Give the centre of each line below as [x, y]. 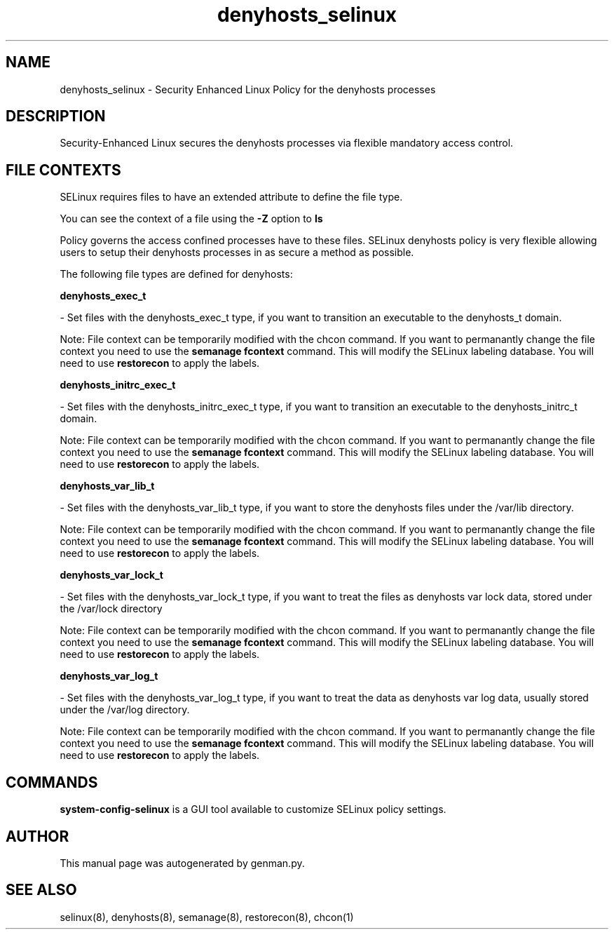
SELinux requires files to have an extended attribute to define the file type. [231, 197]
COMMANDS [52, 782]
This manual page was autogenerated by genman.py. [182, 863]
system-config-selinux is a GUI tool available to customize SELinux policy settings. [253, 809]
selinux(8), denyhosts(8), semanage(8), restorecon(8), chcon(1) [207, 917]
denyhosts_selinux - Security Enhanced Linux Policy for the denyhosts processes [248, 89]
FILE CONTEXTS [63, 170]
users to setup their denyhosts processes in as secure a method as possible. [237, 253]
